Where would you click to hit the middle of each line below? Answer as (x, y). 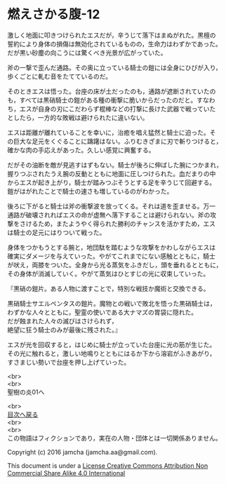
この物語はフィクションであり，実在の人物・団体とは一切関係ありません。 (115, 438)
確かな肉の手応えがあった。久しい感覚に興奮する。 (81, 150)
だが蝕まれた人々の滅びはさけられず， (62, 321)
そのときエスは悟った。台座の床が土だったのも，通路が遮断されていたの (112, 91)
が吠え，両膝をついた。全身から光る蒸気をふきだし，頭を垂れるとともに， (115, 264)
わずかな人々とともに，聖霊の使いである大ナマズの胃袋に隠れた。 (102, 312)
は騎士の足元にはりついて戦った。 (56, 232)
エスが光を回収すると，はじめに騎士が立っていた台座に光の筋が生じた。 (112, 344)
